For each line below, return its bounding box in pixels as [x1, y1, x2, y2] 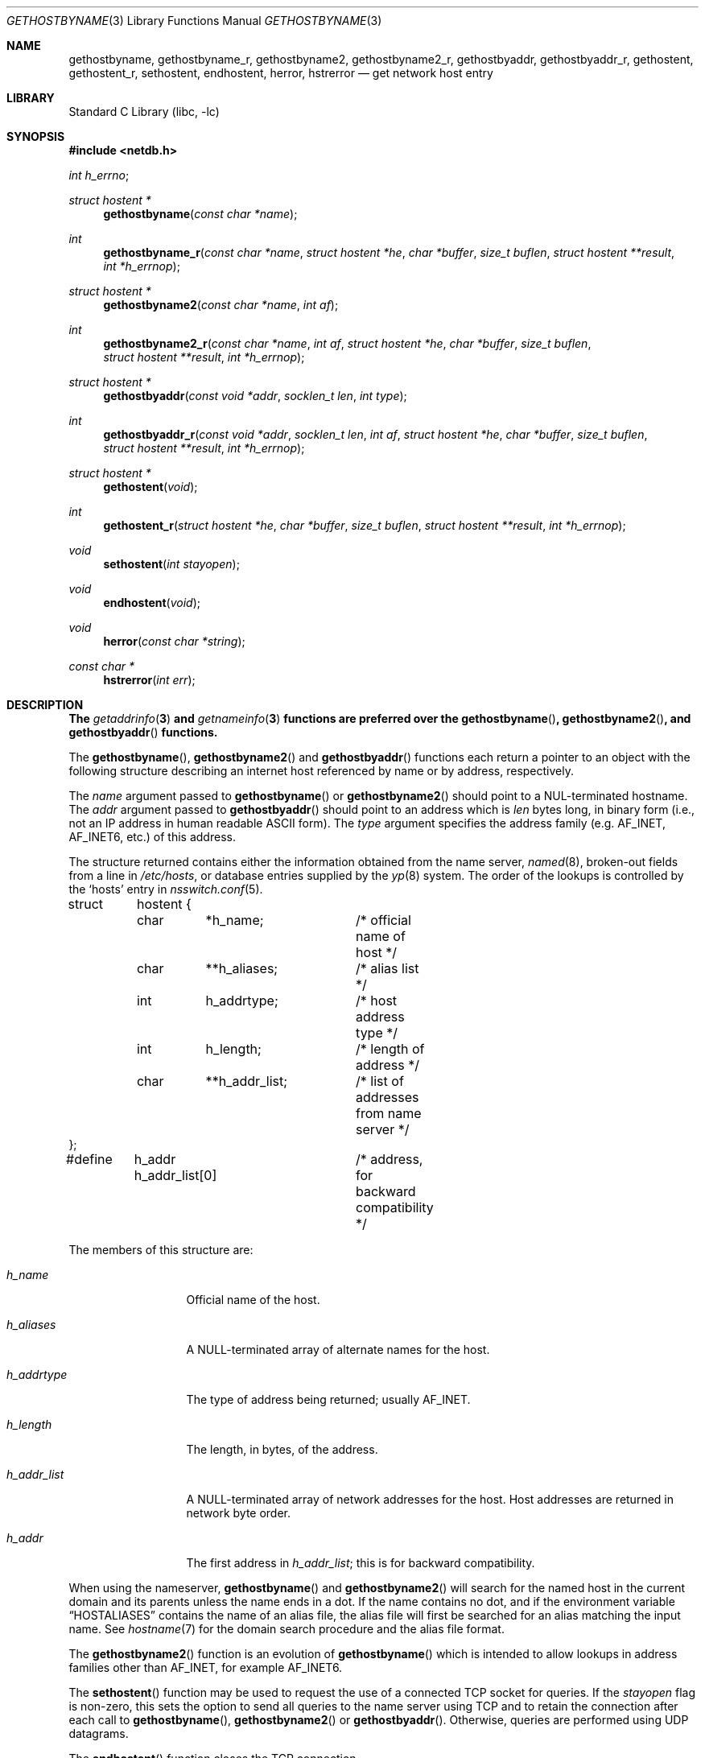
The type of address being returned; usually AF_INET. [186, 1393, 471, 1406]
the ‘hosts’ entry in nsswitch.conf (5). [68, 882, 263, 896]
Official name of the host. [186, 1293, 320, 1306]
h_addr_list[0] [134, 1167, 217, 1183]
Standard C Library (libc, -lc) [68, 105, 220, 118]
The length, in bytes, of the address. [186, 1442, 378, 1456]
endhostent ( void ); [103, 596, 201, 609]
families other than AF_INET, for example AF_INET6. [68, 1661, 343, 1674]
